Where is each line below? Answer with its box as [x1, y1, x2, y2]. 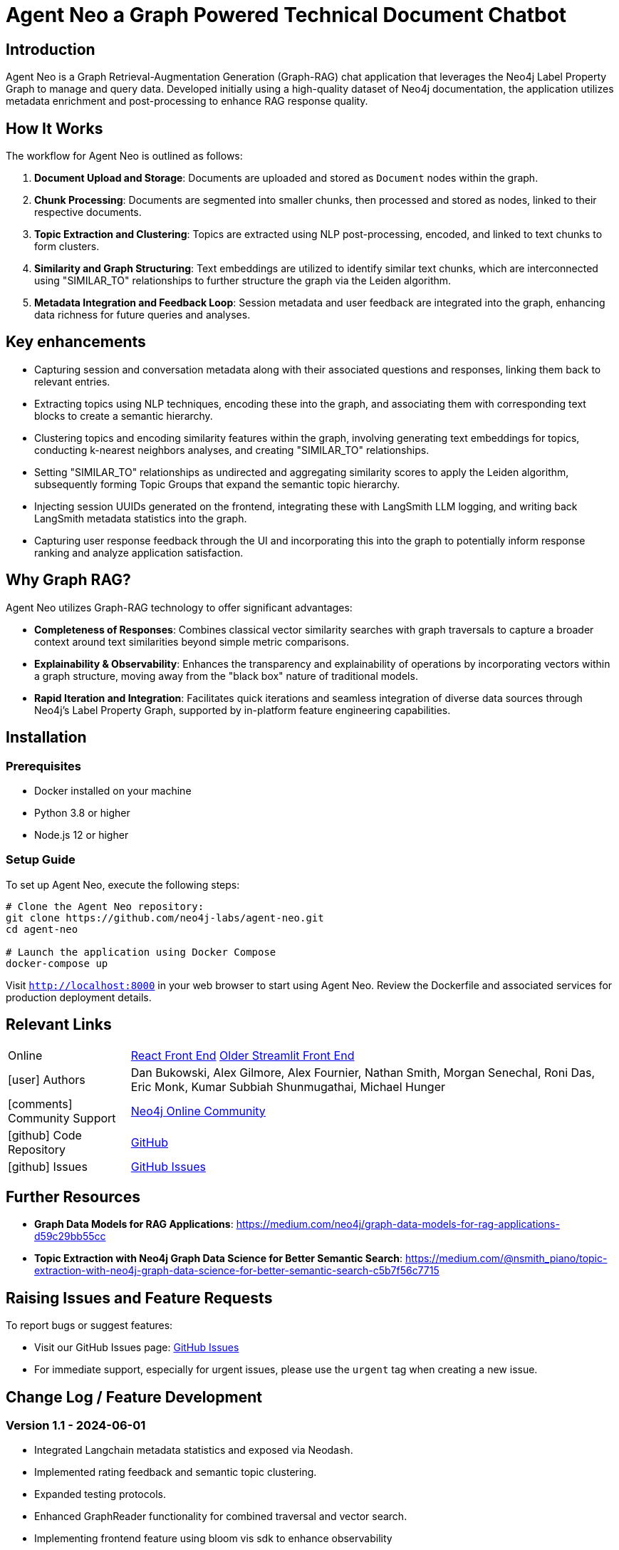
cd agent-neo [6, 923, 78, 935]
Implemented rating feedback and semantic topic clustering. [34, 1466, 317, 1479]
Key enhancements [6, 333, 146, 351]
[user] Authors [8, 1072, 85, 1087]
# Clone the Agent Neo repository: [6, 900, 204, 912]
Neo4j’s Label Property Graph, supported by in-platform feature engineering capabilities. [34, 703, 451, 716]
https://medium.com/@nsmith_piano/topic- [405, 1252, 608, 1265]
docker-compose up [6, 957, 108, 969]
